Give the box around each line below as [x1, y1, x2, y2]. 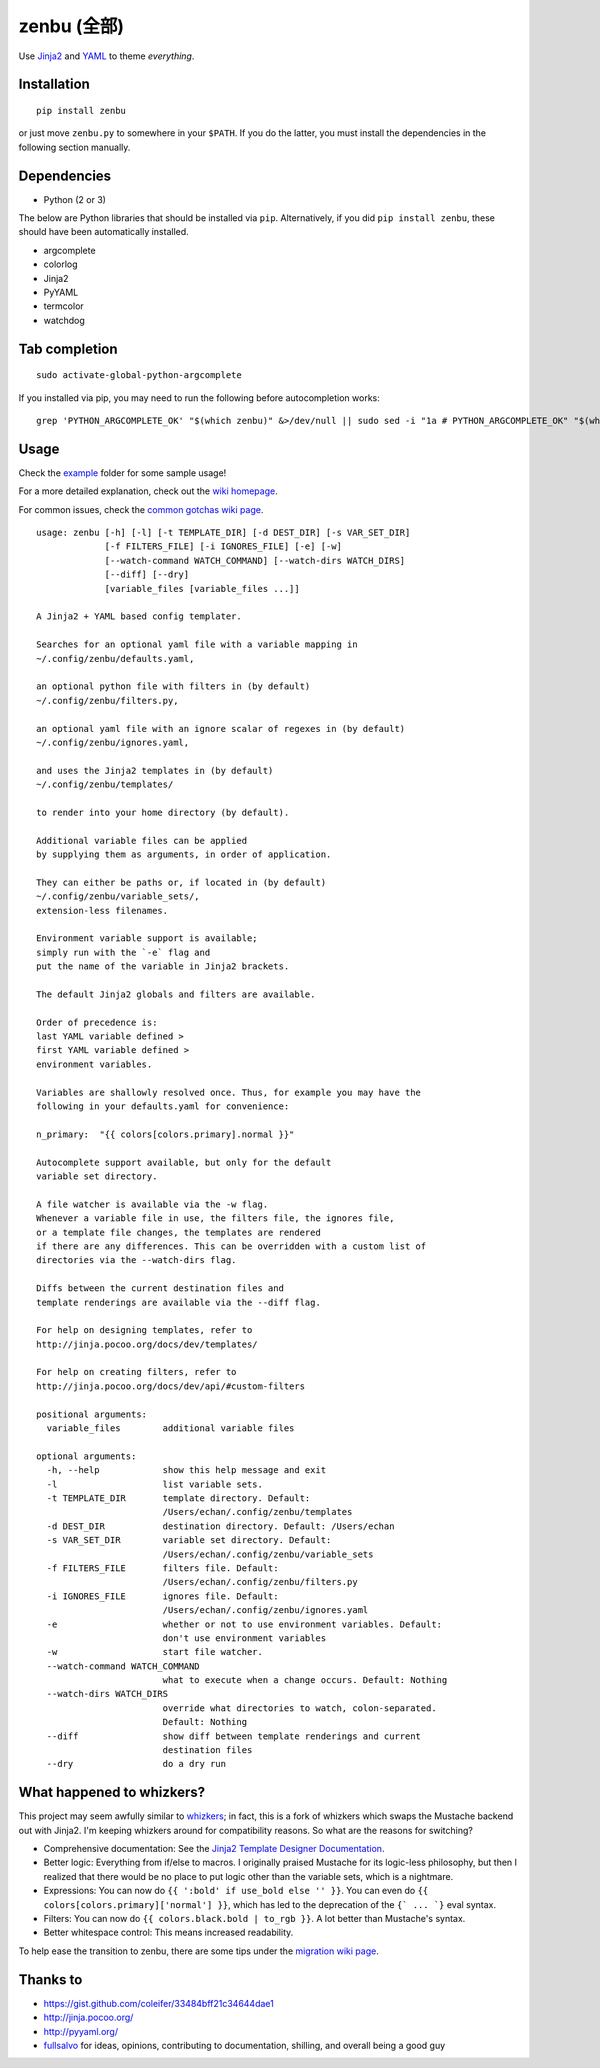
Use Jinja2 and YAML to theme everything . [18, 50, 195, 62]
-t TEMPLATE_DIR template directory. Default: [46, 1492, 311, 1504]
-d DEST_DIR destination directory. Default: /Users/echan [46, 1520, 395, 1532]
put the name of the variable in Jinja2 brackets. [36, 961, 290, 972]
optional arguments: [36, 1450, 137, 1462]
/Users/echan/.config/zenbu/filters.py [162, 1576, 359, 1588]
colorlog [43, 258, 79, 270]
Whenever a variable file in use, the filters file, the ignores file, [36, 1213, 395, 1224]
